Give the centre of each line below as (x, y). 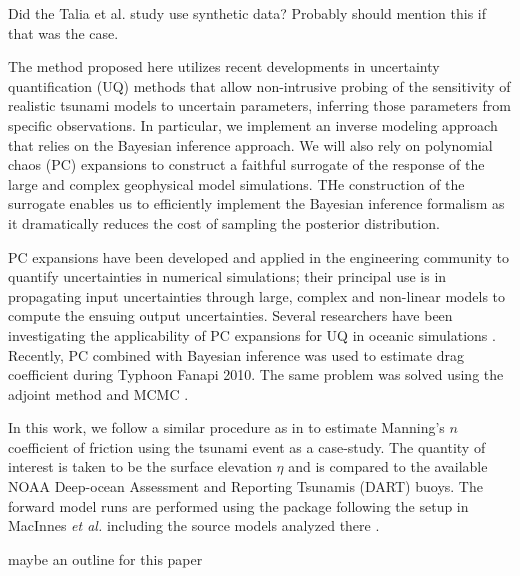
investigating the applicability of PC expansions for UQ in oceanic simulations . (252, 334)
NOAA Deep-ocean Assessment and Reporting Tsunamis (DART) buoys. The (245, 486)
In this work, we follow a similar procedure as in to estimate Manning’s (226, 427)
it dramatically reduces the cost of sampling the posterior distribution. (224, 222)
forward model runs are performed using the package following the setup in (238, 505)
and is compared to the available (388, 466)
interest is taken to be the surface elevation (140, 466)
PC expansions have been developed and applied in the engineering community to (258, 256)
